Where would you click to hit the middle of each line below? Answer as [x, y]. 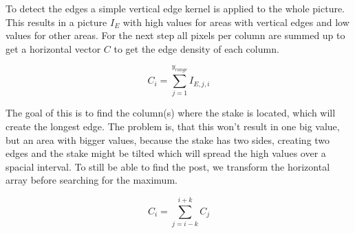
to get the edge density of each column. [196, 48]
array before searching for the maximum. [92, 180]
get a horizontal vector [53, 48]
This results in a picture [56, 22]
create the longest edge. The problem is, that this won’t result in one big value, [173, 126]
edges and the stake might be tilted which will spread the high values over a [166, 153]
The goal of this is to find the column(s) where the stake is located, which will [171, 113]
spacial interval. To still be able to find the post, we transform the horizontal [168, 166]
